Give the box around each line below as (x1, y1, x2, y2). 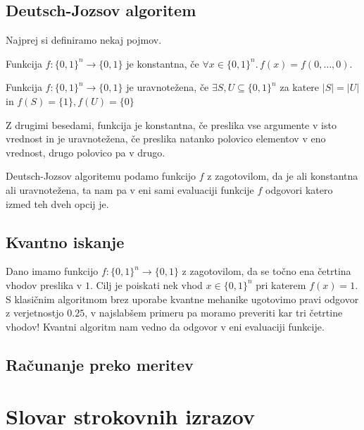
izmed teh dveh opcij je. (6, 196, 109, 211)
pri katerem (256, 277, 306, 292)
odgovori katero (265, 182, 333, 197)
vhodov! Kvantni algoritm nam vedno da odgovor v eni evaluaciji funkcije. (6, 319, 325, 333)
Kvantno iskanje (6, 231, 125, 252)
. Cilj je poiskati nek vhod (89, 277, 203, 292)
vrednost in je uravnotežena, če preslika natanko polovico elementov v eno (6, 131, 326, 146)
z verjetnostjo (6, 305, 64, 320)
